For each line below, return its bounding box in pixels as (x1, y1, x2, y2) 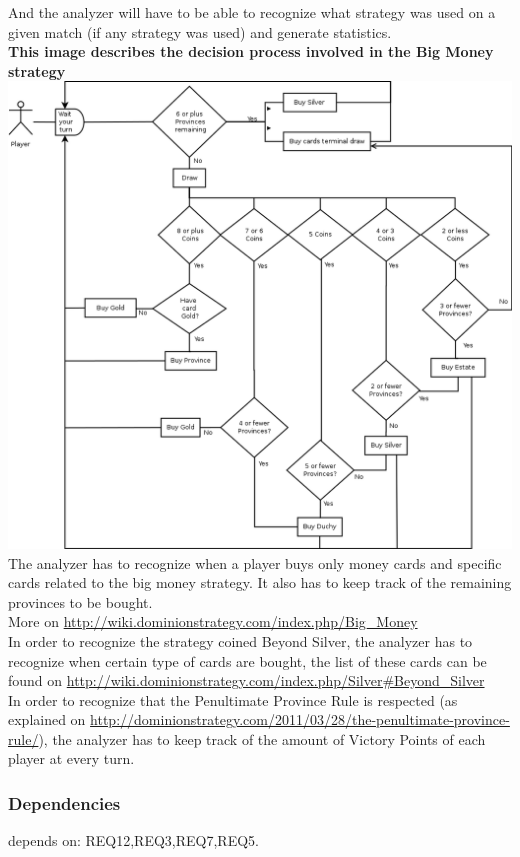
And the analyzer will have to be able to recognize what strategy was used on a (8, 2, 496, 22)
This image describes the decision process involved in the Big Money (8, 41, 494, 62)
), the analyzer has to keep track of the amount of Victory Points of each (38, 728, 486, 749)
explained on (8, 709, 86, 730)
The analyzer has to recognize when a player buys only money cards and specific (8, 552, 502, 573)
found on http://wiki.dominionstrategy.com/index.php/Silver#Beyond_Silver (8, 670, 485, 691)
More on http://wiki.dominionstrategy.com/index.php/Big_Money (8, 611, 418, 632)
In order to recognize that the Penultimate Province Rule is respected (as (8, 689, 458, 710)
